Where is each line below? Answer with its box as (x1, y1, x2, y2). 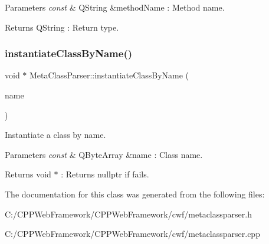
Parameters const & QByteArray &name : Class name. (5, 148, 203, 160)
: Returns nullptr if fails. (61, 168, 149, 180)
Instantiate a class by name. (5, 128, 106, 141)
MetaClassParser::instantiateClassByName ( (29, 69, 189, 81)
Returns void (5, 168, 51, 180)
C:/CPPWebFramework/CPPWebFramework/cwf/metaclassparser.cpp (5, 227, 260, 240)
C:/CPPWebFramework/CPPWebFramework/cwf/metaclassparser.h (5, 207, 252, 220)
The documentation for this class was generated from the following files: (5, 187, 265, 200)
